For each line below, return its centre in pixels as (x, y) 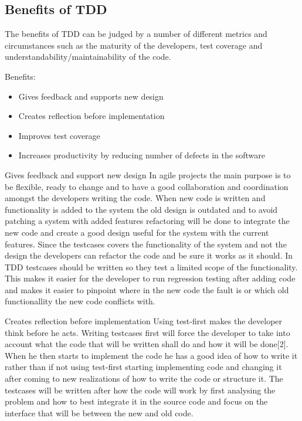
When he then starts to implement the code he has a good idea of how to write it (151, 355)
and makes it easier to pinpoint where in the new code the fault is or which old (147, 289)
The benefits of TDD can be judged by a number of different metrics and (136, 34)
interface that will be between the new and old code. (99, 412)
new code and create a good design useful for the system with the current (137, 232)
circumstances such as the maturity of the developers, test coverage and (134, 45)
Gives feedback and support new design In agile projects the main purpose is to (148, 174)
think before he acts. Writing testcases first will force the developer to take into (147, 332)
